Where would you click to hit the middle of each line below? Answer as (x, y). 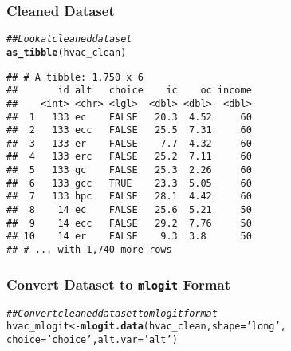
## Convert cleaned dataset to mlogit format (112, 313)
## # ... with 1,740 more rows (89, 250)
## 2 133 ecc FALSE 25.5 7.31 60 (129, 130)
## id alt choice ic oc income (129, 91)
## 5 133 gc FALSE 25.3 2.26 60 (129, 170)
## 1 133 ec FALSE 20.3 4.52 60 (129, 117)
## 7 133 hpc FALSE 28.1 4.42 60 (129, 197)
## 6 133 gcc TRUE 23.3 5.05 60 (129, 183)
